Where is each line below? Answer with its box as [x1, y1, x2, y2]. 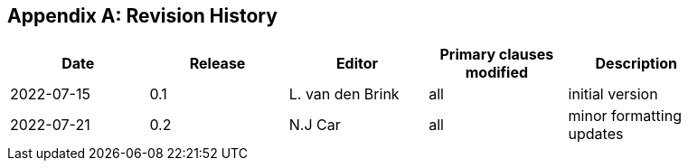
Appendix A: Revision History [7, 5, 278, 27]
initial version [568, 85, 658, 104]
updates [568, 125, 624, 144]
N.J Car [288, 116, 341, 135]
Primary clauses [439, 45, 554, 64]
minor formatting [568, 107, 682, 126]
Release [189, 54, 246, 73]
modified [465, 63, 529, 82]
